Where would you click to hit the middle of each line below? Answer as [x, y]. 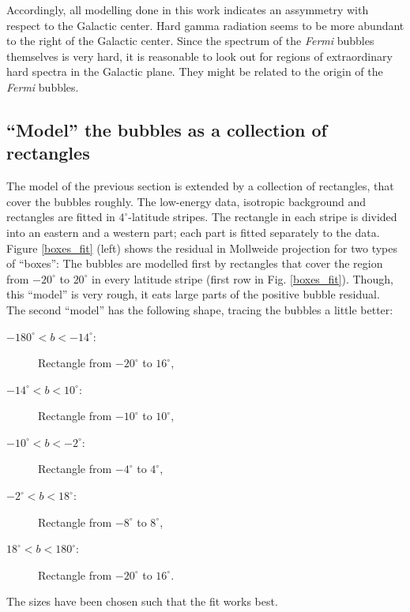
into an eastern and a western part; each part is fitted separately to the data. [193, 232]
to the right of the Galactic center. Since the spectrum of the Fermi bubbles [190, 41]
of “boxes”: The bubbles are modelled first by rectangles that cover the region [195, 263]
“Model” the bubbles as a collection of [167, 129]
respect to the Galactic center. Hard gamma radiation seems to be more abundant [205, 25]
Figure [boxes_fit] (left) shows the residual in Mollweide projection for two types [202, 248]
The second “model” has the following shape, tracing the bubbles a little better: [200, 309]
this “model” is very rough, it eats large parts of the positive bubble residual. [193, 294]
